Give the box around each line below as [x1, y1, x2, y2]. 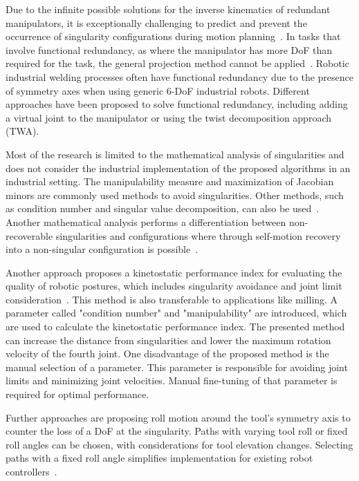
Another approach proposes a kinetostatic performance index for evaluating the [6, 265, 342, 279]
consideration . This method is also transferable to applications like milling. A [6, 292, 338, 306]
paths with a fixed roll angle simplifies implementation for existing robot [6, 451, 313, 465]
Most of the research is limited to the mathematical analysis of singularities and [6, 147, 344, 161]
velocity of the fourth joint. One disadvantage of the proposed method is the [6, 346, 329, 361]
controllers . [6, 464, 57, 478]
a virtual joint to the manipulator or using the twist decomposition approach [6, 110, 331, 124]
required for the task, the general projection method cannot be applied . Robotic [6, 56, 349, 70]
